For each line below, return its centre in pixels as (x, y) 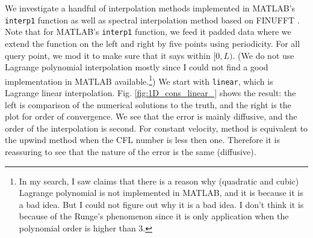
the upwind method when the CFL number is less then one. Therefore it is (142, 140)
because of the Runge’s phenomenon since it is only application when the (154, 216)
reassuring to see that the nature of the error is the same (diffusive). (131, 151)
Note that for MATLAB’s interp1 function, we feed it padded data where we (148, 32)
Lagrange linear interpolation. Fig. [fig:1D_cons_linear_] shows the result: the (150, 93)
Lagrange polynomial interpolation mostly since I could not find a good (137, 67)
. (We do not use (263, 55)
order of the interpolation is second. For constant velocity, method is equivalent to (156, 128)
